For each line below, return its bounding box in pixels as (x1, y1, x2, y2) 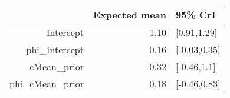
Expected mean (93, 8, 166, 21)
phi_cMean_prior (9, 77, 84, 90)
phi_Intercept (26, 43, 84, 56)
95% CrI (175, 8, 216, 21)
